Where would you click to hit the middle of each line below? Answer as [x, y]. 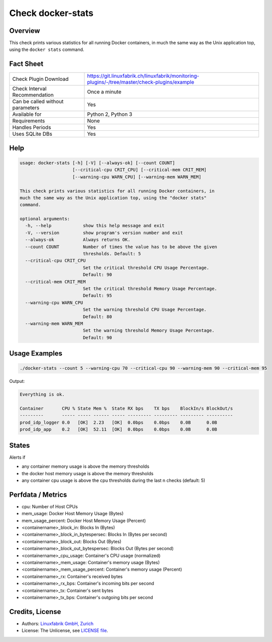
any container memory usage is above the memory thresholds [86, 466]
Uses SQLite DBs [32, 134]
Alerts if [17, 457]
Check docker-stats [51, 13]
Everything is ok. [42, 395]
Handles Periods [32, 127]
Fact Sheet [26, 64]
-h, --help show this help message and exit [95, 226]
